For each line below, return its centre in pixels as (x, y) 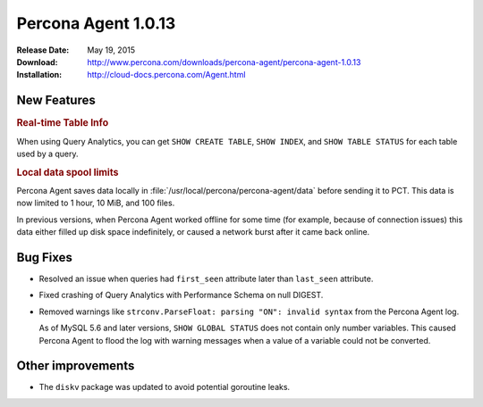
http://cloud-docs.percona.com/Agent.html (166, 75)
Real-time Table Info (63, 123)
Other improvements (76, 366)
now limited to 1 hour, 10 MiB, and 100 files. (96, 203)
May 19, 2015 (111, 50)
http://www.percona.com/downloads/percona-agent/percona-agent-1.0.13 (224, 62)
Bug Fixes (45, 257)
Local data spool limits (68, 172)
